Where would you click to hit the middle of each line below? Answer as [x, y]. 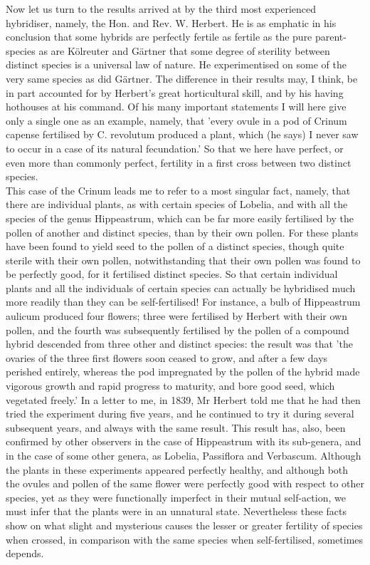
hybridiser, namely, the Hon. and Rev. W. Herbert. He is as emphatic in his [171, 22]
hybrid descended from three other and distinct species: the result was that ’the [179, 344]
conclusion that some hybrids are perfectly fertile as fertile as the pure [159, 37]
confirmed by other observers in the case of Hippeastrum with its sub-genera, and [184, 441]
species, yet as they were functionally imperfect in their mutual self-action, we [176, 497]
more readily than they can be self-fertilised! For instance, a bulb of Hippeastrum [183, 302]
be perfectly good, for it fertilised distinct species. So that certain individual [172, 274]
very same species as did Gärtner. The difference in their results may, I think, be [182, 78]
